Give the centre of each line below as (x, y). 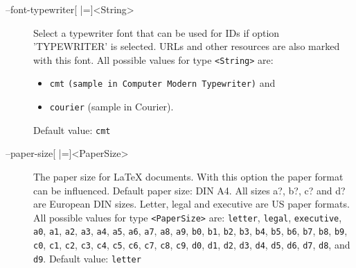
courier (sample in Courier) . (112, 107)
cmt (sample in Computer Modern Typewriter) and (162, 83)
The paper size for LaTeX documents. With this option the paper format (188, 176)
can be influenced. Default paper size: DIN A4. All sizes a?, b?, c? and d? (189, 190)
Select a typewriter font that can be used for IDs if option (157, 32)
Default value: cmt (72, 129)
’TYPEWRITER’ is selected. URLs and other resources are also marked (187, 46)
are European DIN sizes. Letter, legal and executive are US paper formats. (192, 204)
